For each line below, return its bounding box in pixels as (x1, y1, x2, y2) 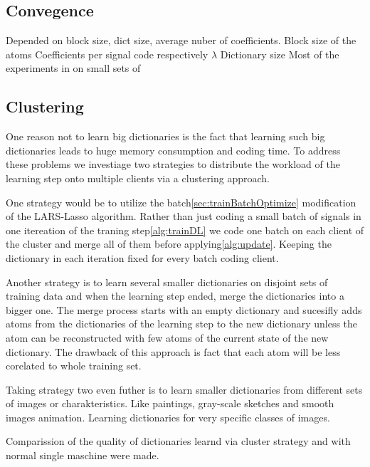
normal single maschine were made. (6, 448, 159, 463)
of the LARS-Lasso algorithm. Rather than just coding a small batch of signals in (6, 209, 361, 224)
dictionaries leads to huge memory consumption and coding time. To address (6, 142, 341, 157)
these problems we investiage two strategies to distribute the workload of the (6, 157, 340, 172)
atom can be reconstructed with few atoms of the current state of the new (6, 330, 329, 345)
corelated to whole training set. (6, 358, 142, 373)
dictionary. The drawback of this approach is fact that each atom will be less (6, 344, 341, 359)
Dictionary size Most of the (220, 46, 339, 61)
